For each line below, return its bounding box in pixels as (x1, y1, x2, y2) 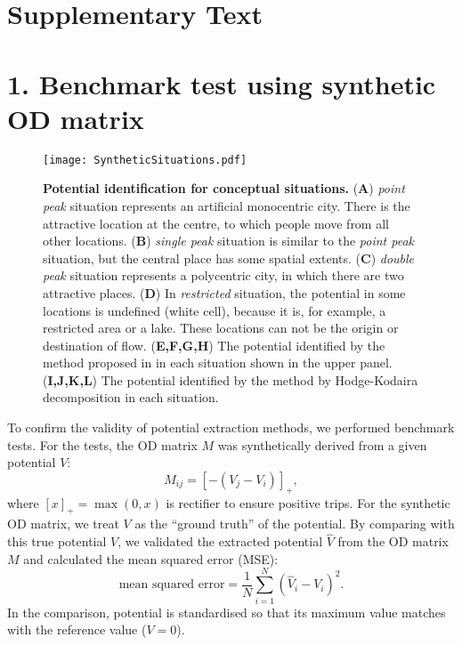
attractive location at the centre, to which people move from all (43, 214, 389, 232)
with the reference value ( (7, 620, 147, 639)
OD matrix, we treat (7, 514, 119, 533)
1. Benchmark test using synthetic (7, 65, 436, 101)
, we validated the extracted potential (118, 532, 323, 551)
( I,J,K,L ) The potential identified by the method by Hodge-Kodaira (43, 370, 418, 389)
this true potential (7, 532, 107, 551)
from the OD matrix (337, 532, 449, 551)
